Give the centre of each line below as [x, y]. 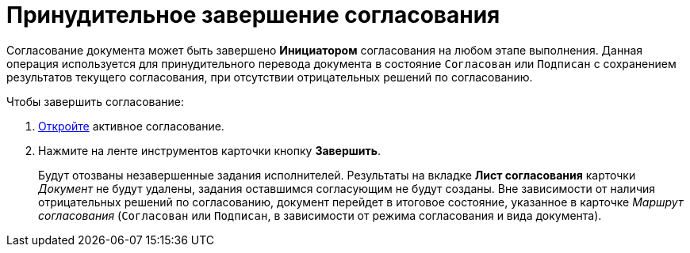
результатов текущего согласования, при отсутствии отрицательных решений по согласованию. [270, 77]
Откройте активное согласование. [131, 126]
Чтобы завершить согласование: [96, 101]
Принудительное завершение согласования [253, 15]
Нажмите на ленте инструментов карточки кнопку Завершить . [210, 150]
